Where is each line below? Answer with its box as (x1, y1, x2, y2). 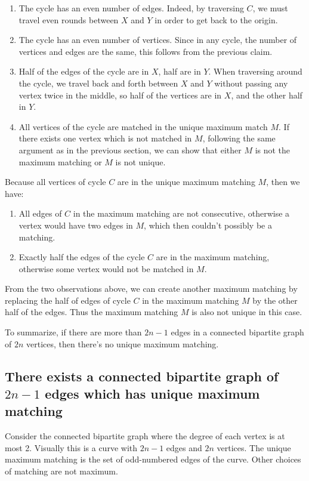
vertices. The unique (217, 441, 291, 454)
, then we (266, 175, 300, 188)
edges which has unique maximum (45, 384, 260, 403)
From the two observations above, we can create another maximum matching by (5, 282, 298, 295)
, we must (252, 2, 288, 14)
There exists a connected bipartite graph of (5, 366, 279, 385)
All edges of (18, 207, 62, 220)
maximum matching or (18, 155, 102, 168)
